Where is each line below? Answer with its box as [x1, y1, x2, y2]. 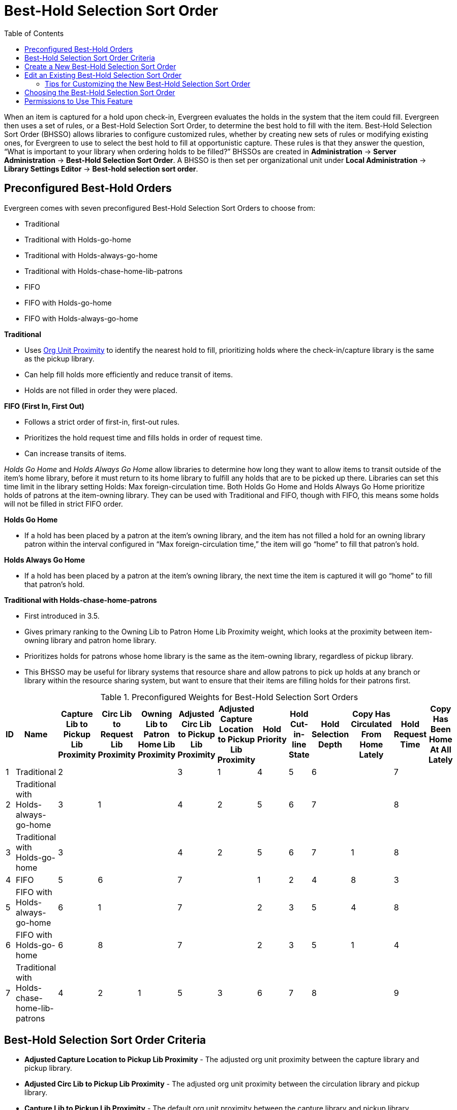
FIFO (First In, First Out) [4, 401, 84, 410]
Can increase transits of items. [24, 449, 127, 458]
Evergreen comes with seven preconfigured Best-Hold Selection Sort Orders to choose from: [4, 203, 316, 212]
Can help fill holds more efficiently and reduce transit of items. [24, 370, 233, 379]
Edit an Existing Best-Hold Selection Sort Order [24, 70, 182, 79]
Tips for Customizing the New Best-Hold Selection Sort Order [45, 79, 251, 88]
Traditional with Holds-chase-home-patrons [4, 595, 157, 604]
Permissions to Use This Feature [24, 96, 133, 105]
